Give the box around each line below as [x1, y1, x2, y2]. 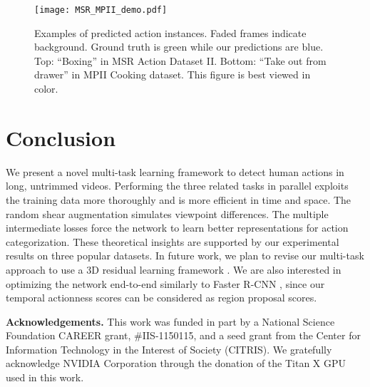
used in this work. [6, 370, 84, 385]
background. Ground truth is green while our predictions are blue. [34, 39, 324, 54]
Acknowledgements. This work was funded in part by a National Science [6, 314, 335, 329]
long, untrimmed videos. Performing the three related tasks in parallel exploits [6, 178, 349, 193]
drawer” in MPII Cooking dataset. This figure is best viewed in [34, 67, 311, 82]
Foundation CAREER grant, [6, 328, 131, 343]
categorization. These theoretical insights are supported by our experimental [6, 234, 339, 249]
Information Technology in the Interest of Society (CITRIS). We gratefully [6, 341, 332, 356]
